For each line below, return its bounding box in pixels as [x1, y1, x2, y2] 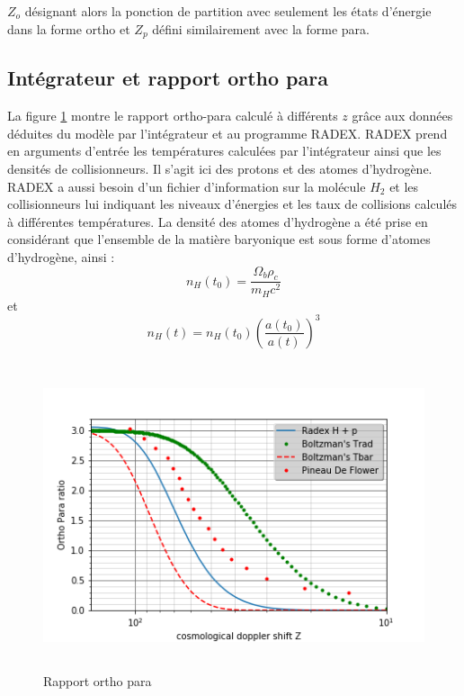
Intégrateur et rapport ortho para [7, 64, 328, 92]
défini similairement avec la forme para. [152, 19, 370, 38]
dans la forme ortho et [7, 19, 130, 38]
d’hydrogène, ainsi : [7, 248, 115, 266]
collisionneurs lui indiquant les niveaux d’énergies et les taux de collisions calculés [7, 194, 458, 213]
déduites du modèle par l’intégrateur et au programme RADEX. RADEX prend [7, 123, 448, 142]
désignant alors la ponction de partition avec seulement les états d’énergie [24, 2, 432, 20]
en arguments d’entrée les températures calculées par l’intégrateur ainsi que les [7, 141, 442, 160]
